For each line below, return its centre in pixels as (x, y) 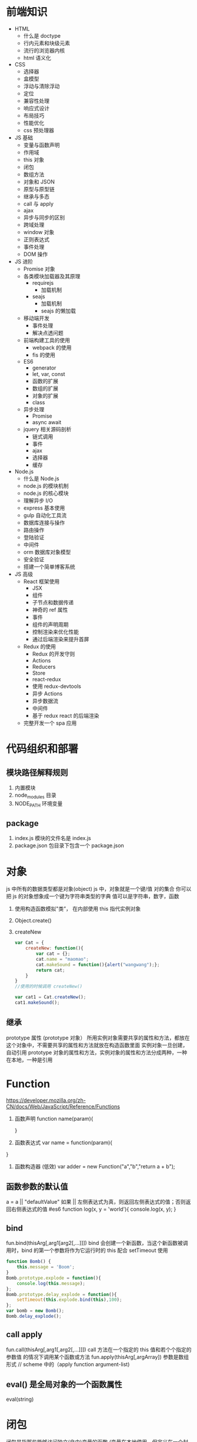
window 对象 (39, 232)
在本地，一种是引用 (29, 1060)
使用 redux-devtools (56, 686)
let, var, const (49, 374)
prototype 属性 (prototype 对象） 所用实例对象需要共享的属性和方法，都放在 (98, 1038)
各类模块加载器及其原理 (52, 276)
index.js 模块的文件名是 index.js (53, 838)
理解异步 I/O (38, 500)
